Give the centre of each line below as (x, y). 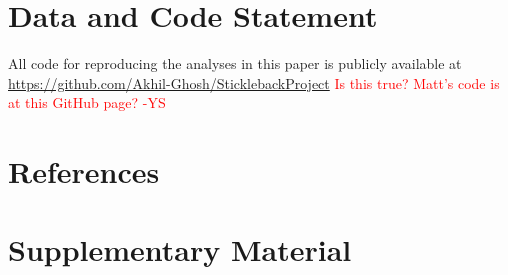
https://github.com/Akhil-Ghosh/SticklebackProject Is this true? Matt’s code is (254, 82)
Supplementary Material (180, 249)
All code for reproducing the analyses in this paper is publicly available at (235, 63)
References (84, 171)
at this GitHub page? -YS (87, 102)
